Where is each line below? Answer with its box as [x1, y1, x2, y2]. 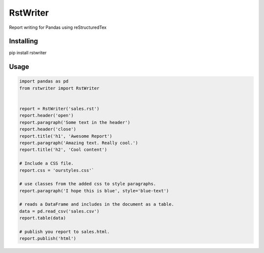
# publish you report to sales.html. [19, 229, 110, 234]
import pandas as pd [19, 79, 68, 84]
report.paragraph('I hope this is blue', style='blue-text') [19, 188, 169, 193]
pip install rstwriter [9, 50, 47, 56]
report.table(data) [19, 215, 66, 221]
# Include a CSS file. [19, 161, 74, 166]
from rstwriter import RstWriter [19, 85, 100, 91]
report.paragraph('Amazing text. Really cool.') [19, 140, 138, 146]
